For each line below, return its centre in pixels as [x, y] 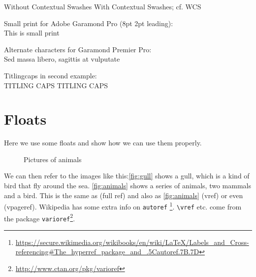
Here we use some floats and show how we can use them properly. [103, 143]
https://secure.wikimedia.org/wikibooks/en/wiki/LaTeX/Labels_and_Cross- [132, 242]
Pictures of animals [53, 159]
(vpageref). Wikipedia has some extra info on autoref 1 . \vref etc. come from [123, 206]
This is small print [32, 33]
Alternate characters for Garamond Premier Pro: [78, 49]
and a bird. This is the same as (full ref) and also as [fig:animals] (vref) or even [124, 195]
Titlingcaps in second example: [50, 75]
